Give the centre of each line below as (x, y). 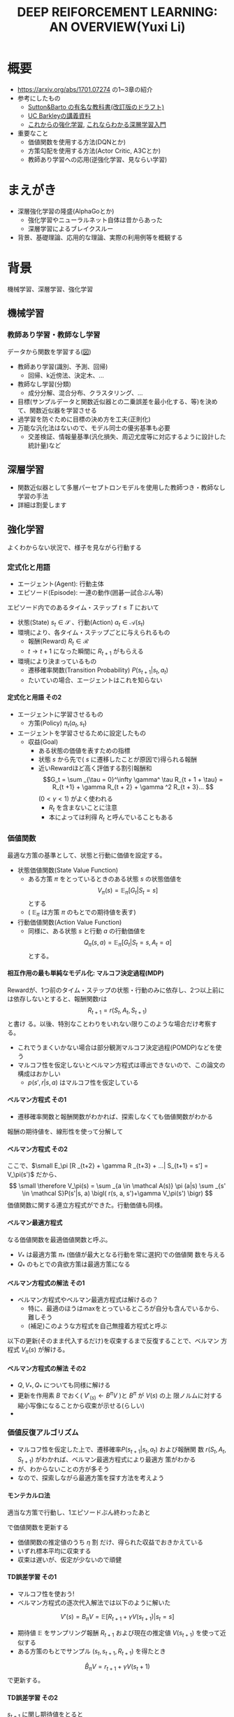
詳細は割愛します (42, 505)
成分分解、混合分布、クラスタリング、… (85, 392)
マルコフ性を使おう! (46, 1594)
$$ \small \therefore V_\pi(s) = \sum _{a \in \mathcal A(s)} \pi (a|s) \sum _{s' (117, 1186)
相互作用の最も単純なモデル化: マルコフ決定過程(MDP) (86, 973)
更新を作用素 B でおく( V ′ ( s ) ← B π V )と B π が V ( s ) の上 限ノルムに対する (120, 1395)
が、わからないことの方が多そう (63, 1469)
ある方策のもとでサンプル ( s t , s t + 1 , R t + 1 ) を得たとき (92, 1652)
